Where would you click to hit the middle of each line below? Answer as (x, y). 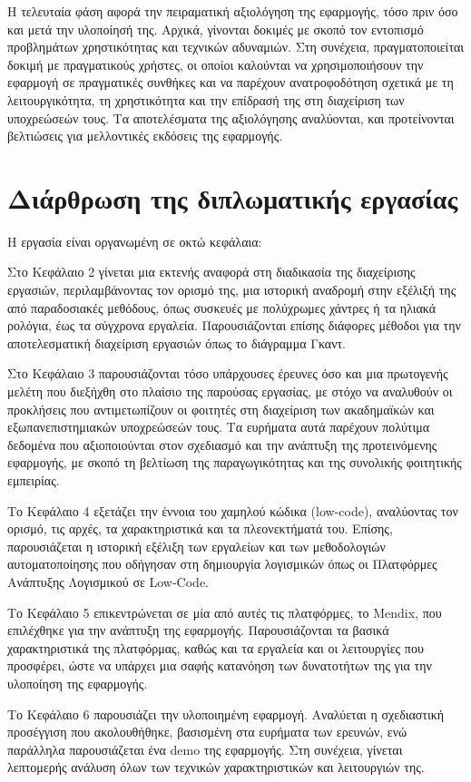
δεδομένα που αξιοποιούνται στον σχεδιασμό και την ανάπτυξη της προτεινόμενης (222, 444)
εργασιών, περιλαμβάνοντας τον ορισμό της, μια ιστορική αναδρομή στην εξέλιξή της (232, 290)
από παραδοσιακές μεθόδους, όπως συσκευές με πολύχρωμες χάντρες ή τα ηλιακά (222, 307)
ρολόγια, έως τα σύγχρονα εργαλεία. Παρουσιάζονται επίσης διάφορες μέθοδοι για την (234, 325)
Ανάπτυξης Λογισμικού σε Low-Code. (108, 581)
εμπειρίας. (34, 480)
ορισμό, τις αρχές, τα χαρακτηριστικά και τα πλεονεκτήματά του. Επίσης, (200, 528)
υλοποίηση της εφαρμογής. (78, 683)
